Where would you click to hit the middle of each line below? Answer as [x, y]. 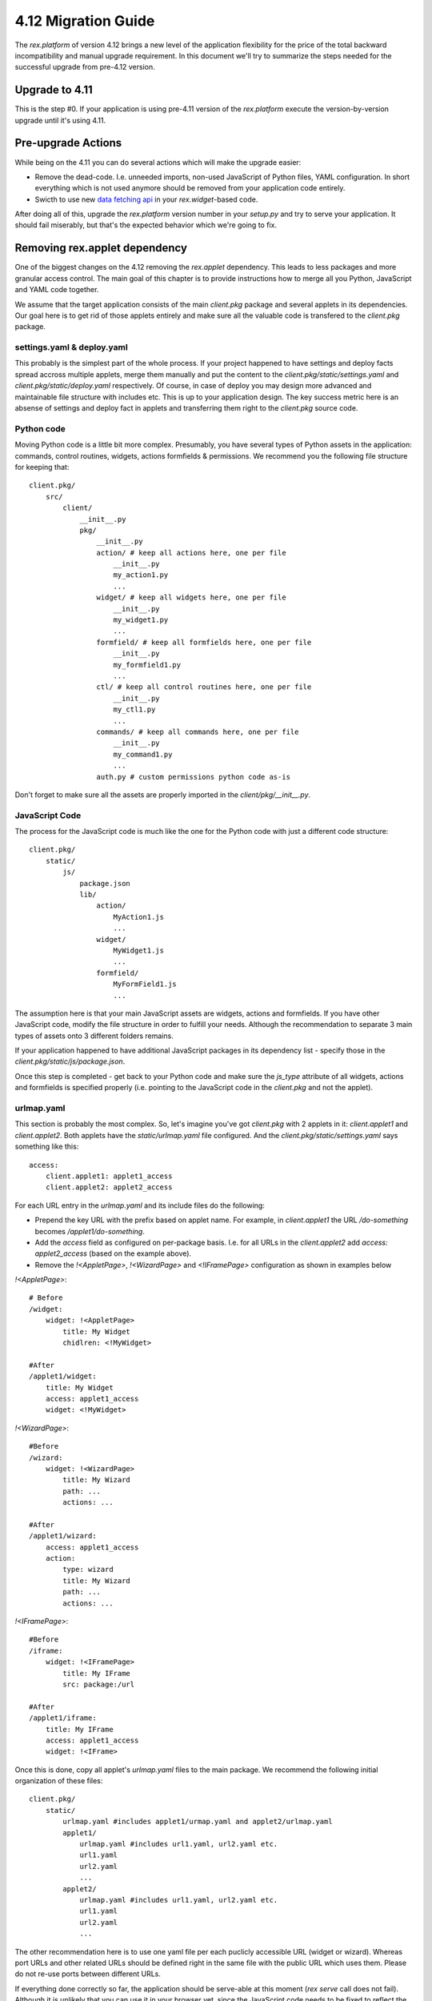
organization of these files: [59, 1781]
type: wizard [88, 1570]
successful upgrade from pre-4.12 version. [85, 67]
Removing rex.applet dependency [101, 248]
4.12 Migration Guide [85, 21]
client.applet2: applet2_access [109, 1187]
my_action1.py [141, 575]
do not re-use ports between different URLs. [88, 1974]
